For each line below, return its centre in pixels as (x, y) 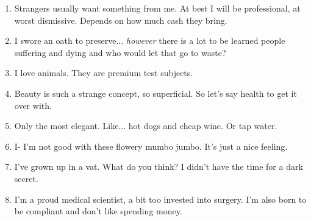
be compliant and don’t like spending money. (98, 211)
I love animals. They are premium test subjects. (104, 73)
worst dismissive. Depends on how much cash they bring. (121, 20)
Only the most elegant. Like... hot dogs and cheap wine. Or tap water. (146, 126)
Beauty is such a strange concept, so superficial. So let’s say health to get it (155, 93)
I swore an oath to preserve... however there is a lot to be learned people (150, 40)
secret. (26, 178)
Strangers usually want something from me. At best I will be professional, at (157, 8)
